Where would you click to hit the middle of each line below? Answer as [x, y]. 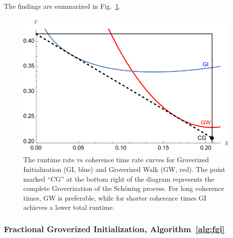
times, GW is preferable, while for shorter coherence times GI [115, 197]
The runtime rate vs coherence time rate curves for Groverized [116, 160]
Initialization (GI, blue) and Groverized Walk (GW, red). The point [125, 169]
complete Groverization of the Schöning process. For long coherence [124, 188]
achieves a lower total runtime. [69, 207]
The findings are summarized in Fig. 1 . [62, 6]
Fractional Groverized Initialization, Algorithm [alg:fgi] [114, 229]
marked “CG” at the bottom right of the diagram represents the [119, 178]
